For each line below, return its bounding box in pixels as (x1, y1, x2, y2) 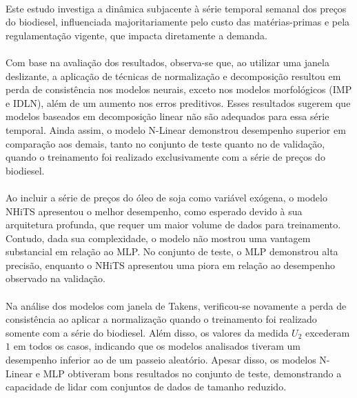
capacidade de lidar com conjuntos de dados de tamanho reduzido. (6, 379, 287, 394)
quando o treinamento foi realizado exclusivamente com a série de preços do (6, 150, 325, 164)
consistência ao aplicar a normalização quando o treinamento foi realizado (6, 312, 317, 326)
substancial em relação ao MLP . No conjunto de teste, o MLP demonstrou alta (6, 244, 338, 259)
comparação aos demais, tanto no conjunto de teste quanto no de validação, (6, 136, 325, 150)
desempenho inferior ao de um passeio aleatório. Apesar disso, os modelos (6, 352, 316, 367)
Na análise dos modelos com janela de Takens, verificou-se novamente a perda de (6, 298, 347, 312)
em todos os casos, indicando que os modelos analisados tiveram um (13, 339, 300, 353)
